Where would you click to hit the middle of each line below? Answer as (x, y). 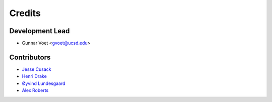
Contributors (30, 57)
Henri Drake (35, 76)
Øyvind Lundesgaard (44, 83)
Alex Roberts (35, 90)
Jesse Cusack (37, 69)
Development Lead (40, 31)
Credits (25, 13)
